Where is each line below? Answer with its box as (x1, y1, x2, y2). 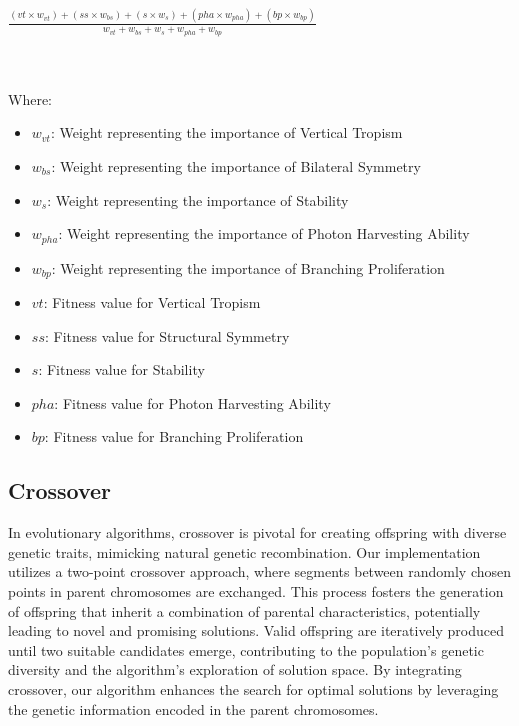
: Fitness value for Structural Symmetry (44, 325, 290, 346)
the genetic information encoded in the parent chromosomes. (8, 698, 379, 719)
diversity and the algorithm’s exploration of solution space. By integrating (8, 659, 462, 680)
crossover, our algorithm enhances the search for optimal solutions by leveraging (8, 678, 499, 699)
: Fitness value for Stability (38, 359, 205, 380)
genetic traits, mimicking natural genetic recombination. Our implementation (8, 541, 481, 562)
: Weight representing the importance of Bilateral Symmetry (51, 155, 421, 176)
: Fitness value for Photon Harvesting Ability (54, 392, 331, 413)
